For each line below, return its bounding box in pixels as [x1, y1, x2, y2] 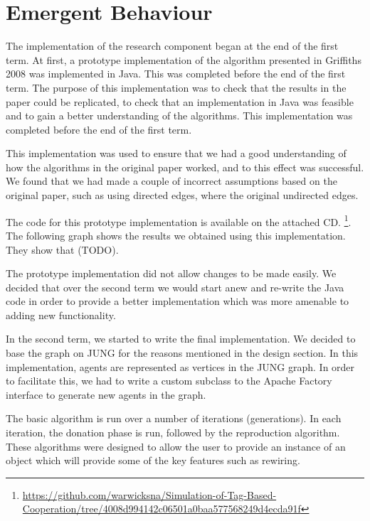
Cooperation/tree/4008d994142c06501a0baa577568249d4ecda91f [22, 501, 301, 516]
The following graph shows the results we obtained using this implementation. [6, 227, 346, 242]
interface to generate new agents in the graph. [6, 387, 206, 402]
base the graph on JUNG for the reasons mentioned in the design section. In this [6, 345, 359, 360]
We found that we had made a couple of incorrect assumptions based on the [6, 173, 337, 188]
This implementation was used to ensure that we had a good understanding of [6, 146, 347, 161]
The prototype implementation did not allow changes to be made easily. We [6, 266, 337, 281]
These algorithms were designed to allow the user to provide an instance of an [6, 439, 346, 453]
